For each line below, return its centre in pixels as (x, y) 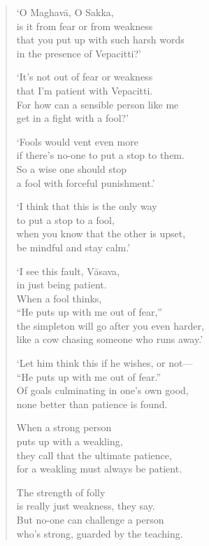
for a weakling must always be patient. (99, 469)
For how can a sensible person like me (98, 104)
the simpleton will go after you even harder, (110, 325)
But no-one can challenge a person (90, 519)
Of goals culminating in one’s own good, (102, 390)
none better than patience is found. (92, 404)
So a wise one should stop (72, 168)
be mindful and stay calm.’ (73, 247)
